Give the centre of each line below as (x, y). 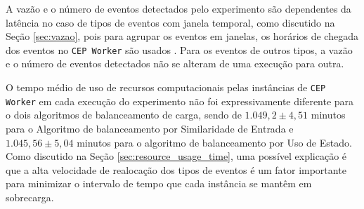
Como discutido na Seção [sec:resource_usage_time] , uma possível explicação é (176, 156)
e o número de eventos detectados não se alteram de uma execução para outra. (175, 63)
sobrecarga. (30, 197)
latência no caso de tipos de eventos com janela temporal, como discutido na (170, 22)
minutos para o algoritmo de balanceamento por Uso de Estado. (214, 142)
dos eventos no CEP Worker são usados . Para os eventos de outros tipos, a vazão (179, 49)
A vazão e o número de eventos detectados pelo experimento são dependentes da (178, 8)
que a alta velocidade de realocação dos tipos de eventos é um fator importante (176, 169)
